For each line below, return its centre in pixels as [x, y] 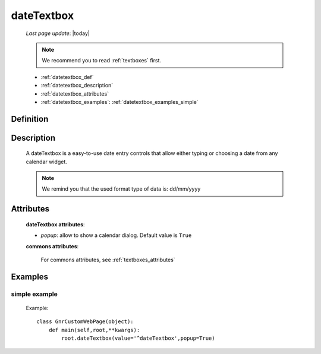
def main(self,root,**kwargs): [94, 330]
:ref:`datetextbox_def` [67, 77]
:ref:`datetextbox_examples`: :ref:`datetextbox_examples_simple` [119, 102]
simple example [34, 294]
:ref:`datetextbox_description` [77, 86]
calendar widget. [47, 162]
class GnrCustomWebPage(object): [85, 322]
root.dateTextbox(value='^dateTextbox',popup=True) [138, 338]
